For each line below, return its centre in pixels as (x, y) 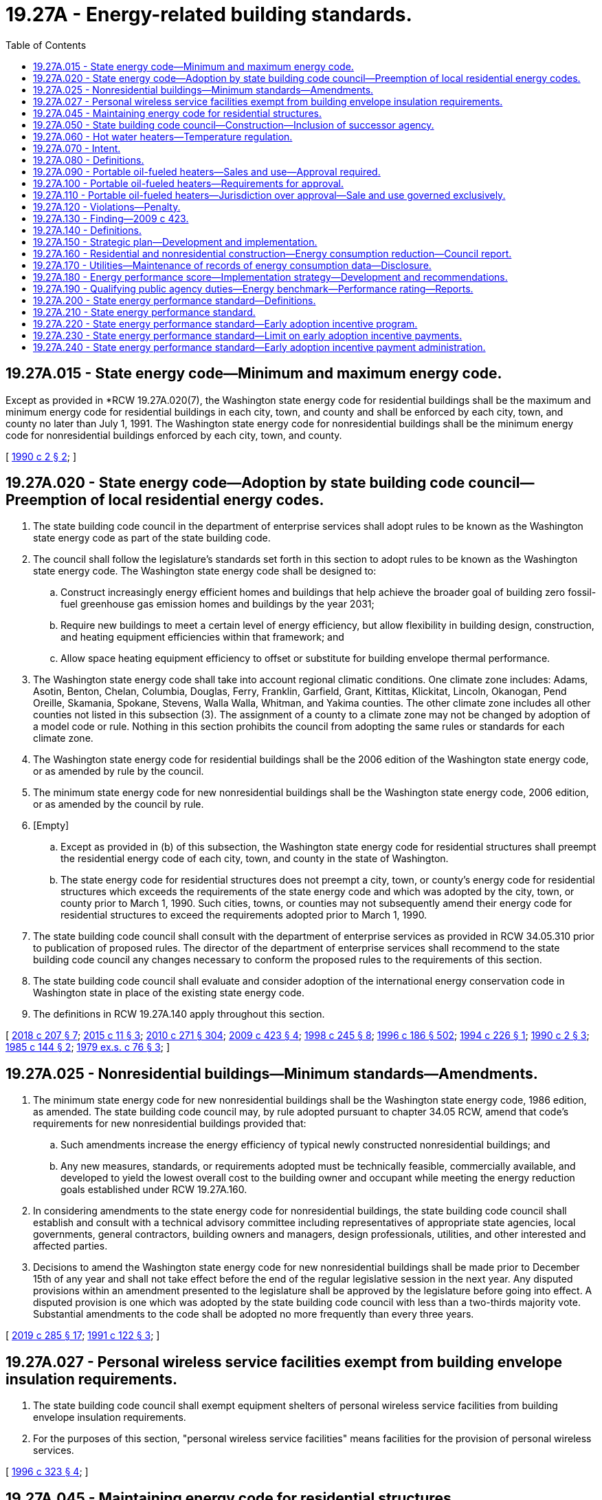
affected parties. (70, 1246)
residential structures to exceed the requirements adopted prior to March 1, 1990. (244, 915)
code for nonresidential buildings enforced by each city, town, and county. (174, 435)
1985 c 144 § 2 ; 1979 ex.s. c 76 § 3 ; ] (88, 1047)
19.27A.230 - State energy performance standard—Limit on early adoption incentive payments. (248, 335)
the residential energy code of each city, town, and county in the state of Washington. (255, 859)
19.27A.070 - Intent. (77, 148)
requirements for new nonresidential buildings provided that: (170, 1124)
